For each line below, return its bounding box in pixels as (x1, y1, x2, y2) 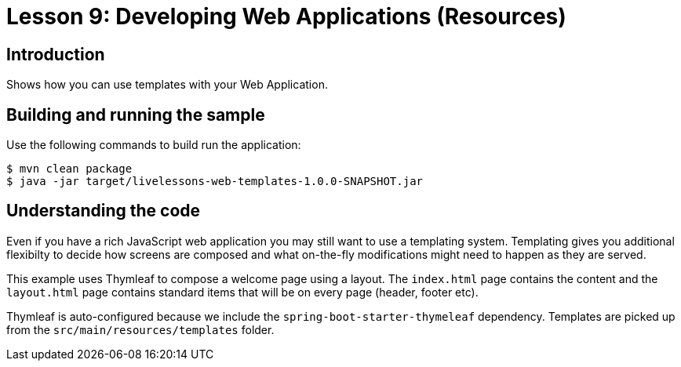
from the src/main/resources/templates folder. (6, 322, 275, 336)
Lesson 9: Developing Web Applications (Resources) (6, 3, 566, 30)
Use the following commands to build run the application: (6, 138, 301, 152)
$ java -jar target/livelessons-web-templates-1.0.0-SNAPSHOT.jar (6, 175, 424, 188)
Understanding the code (6, 201, 201, 221)
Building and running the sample (6, 104, 265, 125)
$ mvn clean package (6, 162, 133, 176)
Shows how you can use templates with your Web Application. (6, 78, 328, 92)
